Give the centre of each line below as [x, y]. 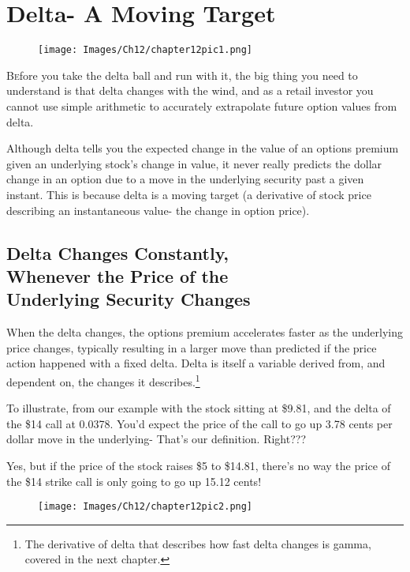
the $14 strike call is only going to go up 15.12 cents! [134, 481]
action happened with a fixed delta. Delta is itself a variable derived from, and [196, 363]
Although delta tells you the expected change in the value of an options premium [203, 148]
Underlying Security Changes [129, 299]
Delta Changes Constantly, [118, 252]
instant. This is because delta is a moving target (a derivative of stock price [189, 194]
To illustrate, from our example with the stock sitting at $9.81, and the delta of [199, 408]
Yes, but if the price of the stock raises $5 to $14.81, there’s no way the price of [198, 465]
